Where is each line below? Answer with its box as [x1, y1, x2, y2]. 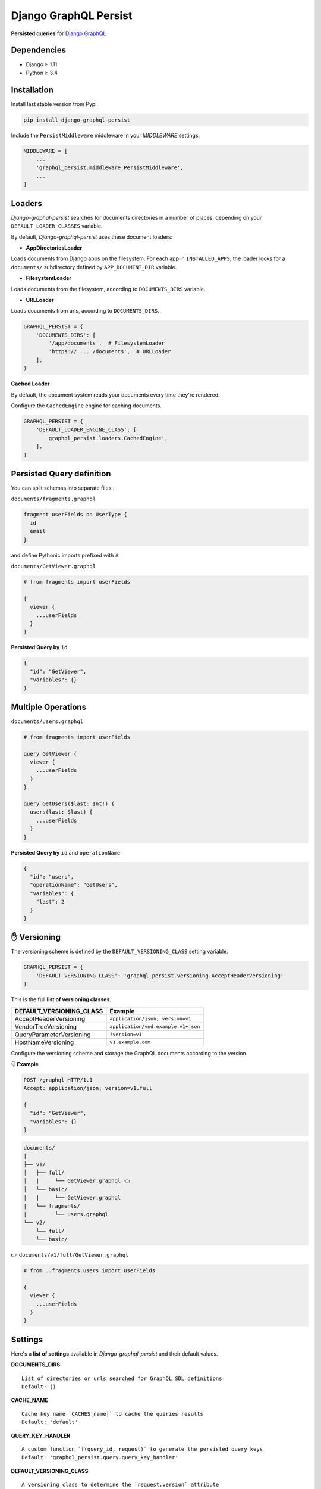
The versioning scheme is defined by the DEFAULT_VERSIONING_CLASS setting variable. [11, 948, 228, 955]
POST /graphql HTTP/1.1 [23, 1076, 93, 1083]
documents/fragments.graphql [11, 496, 96, 503]
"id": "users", [30, 873, 74, 880]
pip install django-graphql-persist [23, 116, 131, 123]
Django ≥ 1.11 [26, 61, 58, 68]
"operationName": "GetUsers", [30, 881, 118, 889]
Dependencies [11, 45, 67, 55]
